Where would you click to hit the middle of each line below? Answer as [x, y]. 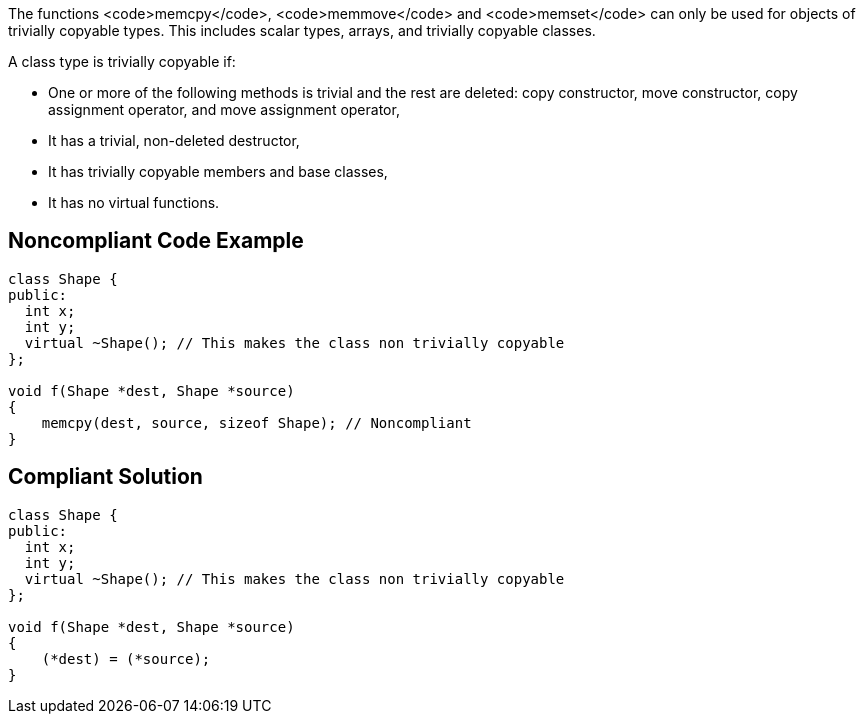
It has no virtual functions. [134, 202]
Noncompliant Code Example [156, 241]
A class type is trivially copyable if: [122, 61]
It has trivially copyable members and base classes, [218, 171]
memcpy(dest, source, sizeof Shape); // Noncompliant [256, 422]
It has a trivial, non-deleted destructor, [174, 140]
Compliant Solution [105, 477]
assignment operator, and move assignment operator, [224, 109]
